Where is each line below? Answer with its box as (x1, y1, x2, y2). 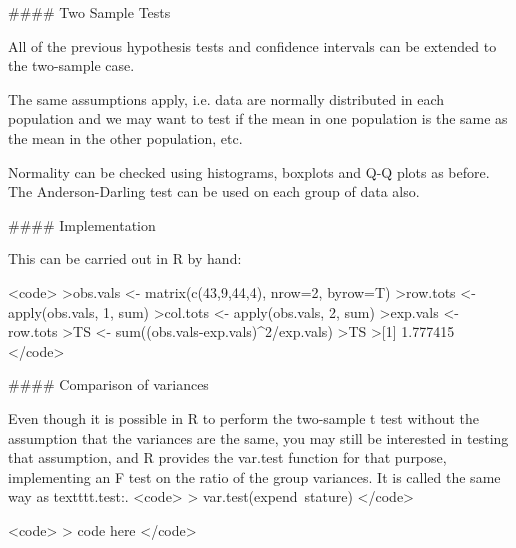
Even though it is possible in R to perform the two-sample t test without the (8, 407, 480, 428)
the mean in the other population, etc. (8, 127, 243, 148)
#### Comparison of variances (8, 374, 209, 395)
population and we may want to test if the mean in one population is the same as (8, 108, 508, 129)
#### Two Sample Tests (8, 2, 171, 22)
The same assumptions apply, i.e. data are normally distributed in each (8, 88, 445, 109)
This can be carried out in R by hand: (8, 248, 242, 269)
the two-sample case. (8, 55, 135, 76)
